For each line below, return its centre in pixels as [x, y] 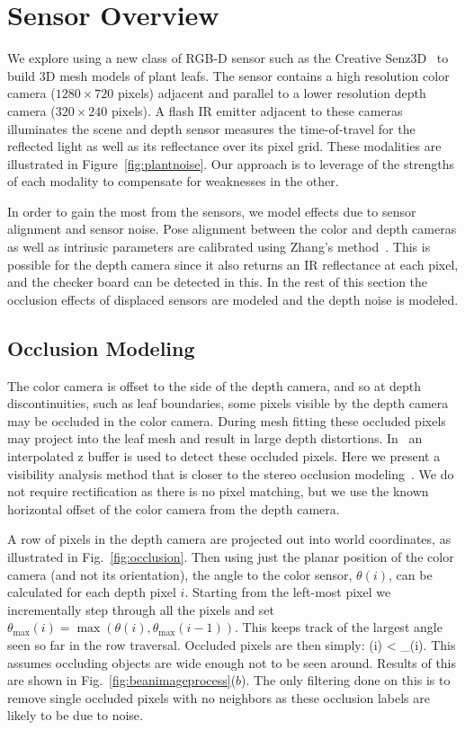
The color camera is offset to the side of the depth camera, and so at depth [215, 385]
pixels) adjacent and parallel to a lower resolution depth [272, 93]
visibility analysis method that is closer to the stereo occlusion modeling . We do [231, 473]
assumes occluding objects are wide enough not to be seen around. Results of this [232, 662]
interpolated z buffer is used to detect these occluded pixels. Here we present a [224, 456]
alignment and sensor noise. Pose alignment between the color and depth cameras [232, 229]
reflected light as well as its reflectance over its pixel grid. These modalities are [224, 146]
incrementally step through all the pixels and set [141, 609]
